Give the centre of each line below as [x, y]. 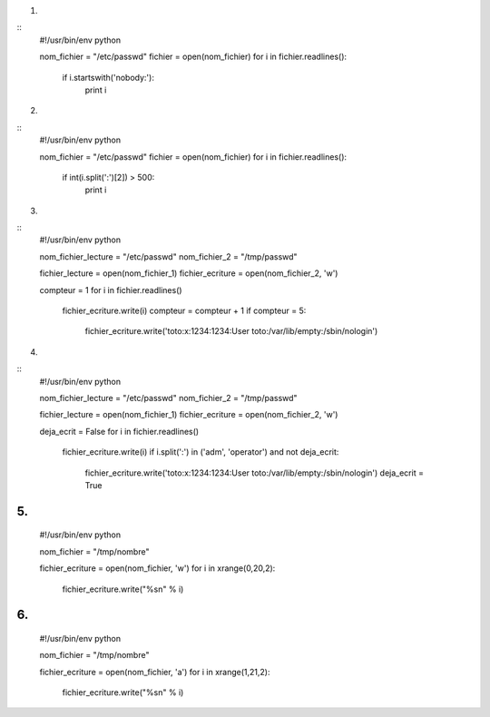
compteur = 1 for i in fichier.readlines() [111, 290]
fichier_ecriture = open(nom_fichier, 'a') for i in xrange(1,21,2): [155, 672]
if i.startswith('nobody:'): [108, 77]
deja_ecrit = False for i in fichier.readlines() [119, 431]
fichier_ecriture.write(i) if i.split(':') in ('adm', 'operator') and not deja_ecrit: [201, 452]
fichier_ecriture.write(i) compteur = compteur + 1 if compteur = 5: [184, 311]
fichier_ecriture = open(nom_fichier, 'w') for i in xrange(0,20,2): [157, 568]
